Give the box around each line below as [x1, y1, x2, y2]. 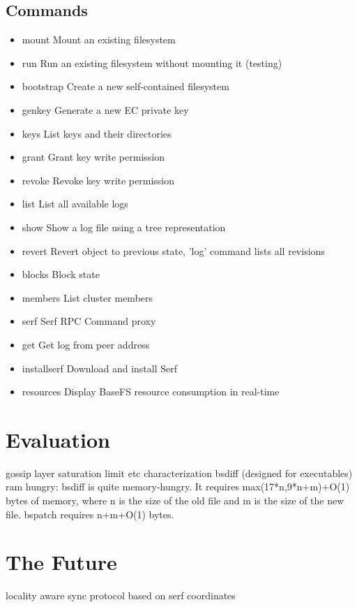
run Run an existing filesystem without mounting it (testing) [22, 55, 282, 70]
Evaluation [6, 425, 110, 453]
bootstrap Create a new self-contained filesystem [22, 79, 229, 94]
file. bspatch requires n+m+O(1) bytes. [6, 506, 174, 521]
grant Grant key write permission [22, 149, 165, 164]
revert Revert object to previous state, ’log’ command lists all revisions [22, 243, 325, 258]
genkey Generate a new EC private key [22, 102, 189, 117]
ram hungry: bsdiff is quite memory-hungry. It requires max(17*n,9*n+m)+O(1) [6, 479, 350, 494]
